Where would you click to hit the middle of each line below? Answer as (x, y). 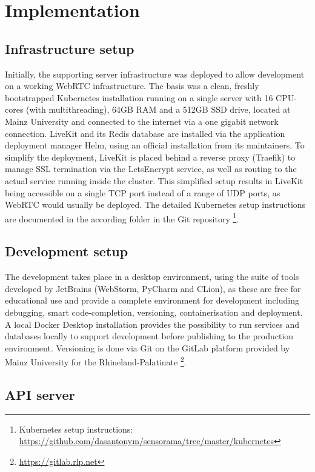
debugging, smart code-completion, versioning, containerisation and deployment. (154, 312)
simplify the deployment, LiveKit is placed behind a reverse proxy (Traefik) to (150, 157)
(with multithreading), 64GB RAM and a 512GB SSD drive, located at (158, 109)
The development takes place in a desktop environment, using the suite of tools (152, 277)
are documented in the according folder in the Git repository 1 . (122, 218)
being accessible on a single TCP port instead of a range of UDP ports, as (143, 192)
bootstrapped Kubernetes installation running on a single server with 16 (139, 97)
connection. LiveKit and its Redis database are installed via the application (145, 133)
